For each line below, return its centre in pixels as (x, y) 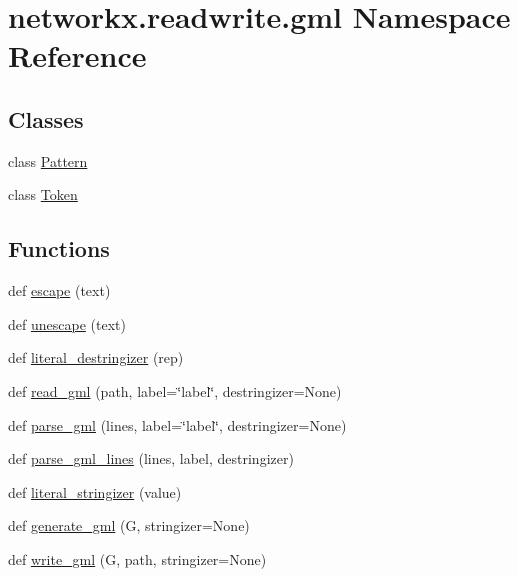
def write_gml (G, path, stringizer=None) (137, 558)
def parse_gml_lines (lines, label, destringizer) (151, 458)
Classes (46, 118)
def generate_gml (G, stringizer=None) (129, 525)
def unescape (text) (67, 323)
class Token (43, 194)
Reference (77, 55)
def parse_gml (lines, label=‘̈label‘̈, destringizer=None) (177, 424)
